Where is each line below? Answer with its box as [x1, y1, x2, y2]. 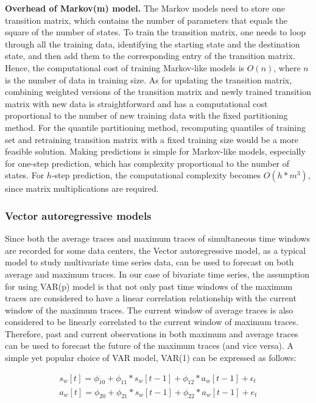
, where [273, 61, 301, 74]
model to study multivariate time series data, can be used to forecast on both [5, 256, 294, 268]
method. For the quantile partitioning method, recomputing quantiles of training [5, 121, 306, 133]
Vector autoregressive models [5, 208, 152, 223]
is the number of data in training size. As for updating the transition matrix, [5, 73, 292, 86]
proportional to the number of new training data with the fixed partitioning [5, 109, 288, 122]
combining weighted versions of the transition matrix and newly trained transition [5, 85, 311, 98]
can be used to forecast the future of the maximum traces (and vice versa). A [5, 339, 294, 352]
